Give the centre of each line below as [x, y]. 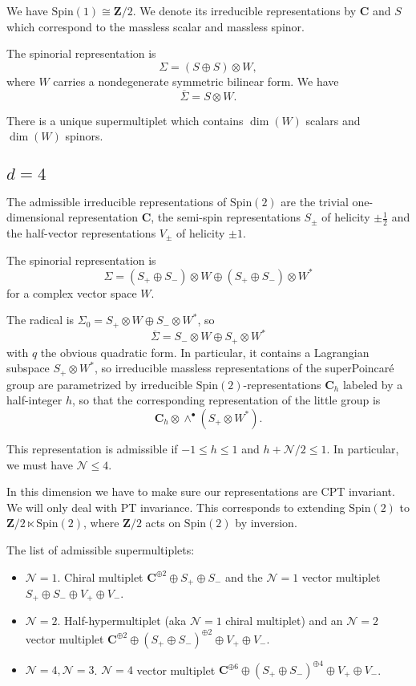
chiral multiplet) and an [284, 621]
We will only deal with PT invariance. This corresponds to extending [176, 507]
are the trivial [315, 201]
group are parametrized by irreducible [100, 384]
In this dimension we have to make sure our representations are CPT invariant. [201, 491]
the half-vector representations [81, 233]
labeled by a [373, 384]
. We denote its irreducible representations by [244, 10]
